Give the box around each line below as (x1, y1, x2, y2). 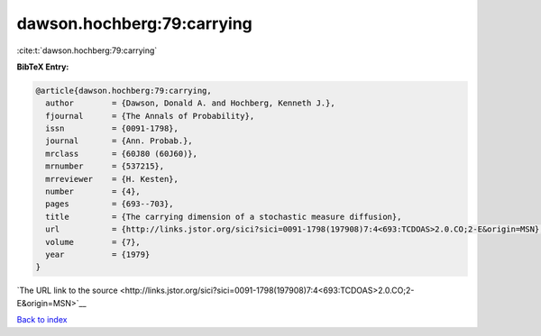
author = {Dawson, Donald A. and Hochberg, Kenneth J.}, (45, 98, 335, 108)
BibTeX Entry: (16, 61, 69, 72)
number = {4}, (45, 186, 142, 197)
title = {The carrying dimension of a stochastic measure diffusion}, (45, 212, 402, 222)
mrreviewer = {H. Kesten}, (45, 174, 179, 184)
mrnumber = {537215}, (45, 161, 165, 171)
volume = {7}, (45, 237, 142, 247)
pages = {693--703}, (45, 199, 175, 209)
